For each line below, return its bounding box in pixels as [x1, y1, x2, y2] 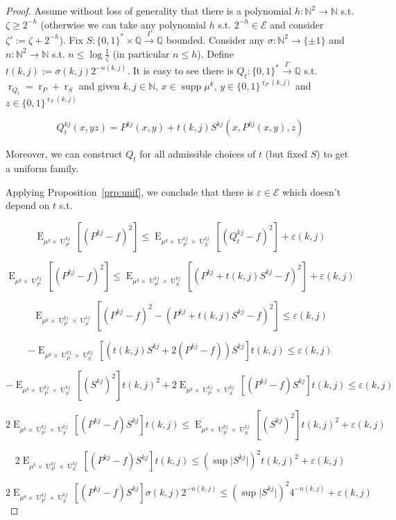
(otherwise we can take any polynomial [40, 17, 207, 31]
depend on [6, 198, 50, 212]
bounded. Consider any [166, 32, 265, 47]
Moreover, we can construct [6, 146, 123, 161]
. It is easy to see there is [127, 63, 234, 78]
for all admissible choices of [139, 146, 256, 161]
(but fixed [265, 146, 308, 161]
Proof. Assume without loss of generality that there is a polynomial [6, 3, 292, 17]
